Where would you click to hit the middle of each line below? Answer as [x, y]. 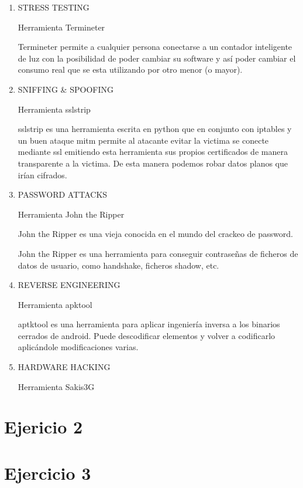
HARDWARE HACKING [64, 367]
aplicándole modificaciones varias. [78, 347]
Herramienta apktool [55, 304]
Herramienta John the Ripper [71, 214]
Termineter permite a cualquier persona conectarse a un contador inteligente [155, 47]
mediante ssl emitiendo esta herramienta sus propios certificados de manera [153, 152]
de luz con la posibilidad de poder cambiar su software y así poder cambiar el [157, 58]
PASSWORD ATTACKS [63, 194]
